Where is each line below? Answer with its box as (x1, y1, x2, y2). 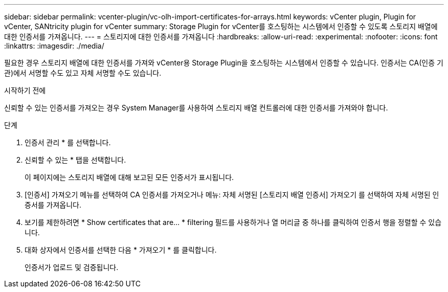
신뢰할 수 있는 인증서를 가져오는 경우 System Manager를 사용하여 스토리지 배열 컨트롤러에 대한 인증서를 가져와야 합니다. (4, 103, 388, 112)
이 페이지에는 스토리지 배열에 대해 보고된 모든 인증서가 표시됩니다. (25, 173, 234, 182)
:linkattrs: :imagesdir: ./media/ (4, 41, 104, 50)
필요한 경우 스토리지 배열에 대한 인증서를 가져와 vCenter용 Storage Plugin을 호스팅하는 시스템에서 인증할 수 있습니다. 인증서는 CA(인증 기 (4, 58, 443, 67)
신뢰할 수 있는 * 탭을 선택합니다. (25, 155, 126, 164)
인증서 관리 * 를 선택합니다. (25, 138, 111, 147)
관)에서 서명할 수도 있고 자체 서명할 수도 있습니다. (4, 69, 162, 77)
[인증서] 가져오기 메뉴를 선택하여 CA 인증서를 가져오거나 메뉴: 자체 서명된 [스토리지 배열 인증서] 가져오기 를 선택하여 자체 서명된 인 (25, 190, 439, 199)
